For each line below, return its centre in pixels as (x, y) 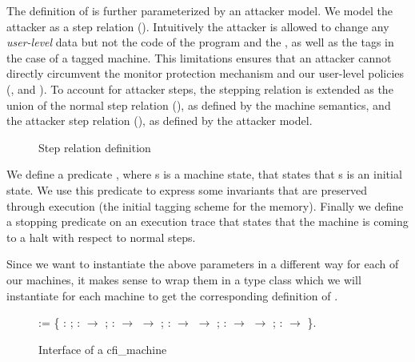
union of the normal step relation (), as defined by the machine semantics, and (199, 105)
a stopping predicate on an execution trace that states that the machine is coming (207, 221)
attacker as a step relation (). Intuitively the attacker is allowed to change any (198, 26)
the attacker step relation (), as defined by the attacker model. (160, 121)
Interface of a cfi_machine (103, 349)
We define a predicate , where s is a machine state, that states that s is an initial (204, 174)
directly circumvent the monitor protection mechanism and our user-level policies (206, 73)
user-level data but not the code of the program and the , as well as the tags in (200, 42)
